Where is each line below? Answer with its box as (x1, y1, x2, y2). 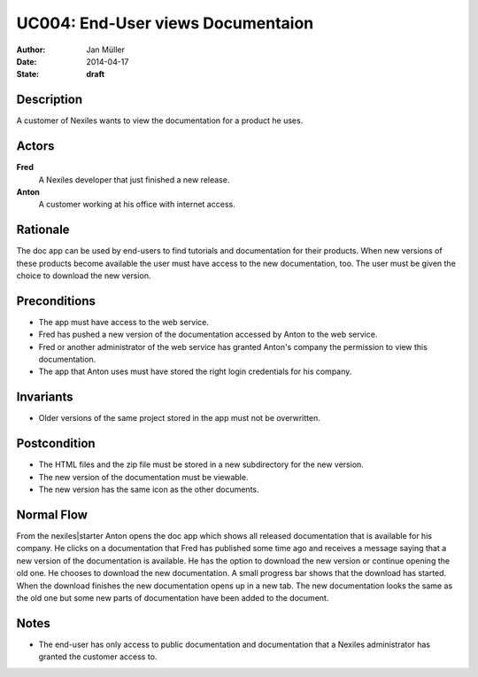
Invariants (16, 390, 74, 405)
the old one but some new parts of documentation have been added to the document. (16, 592, 329, 603)
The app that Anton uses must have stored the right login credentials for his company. (38, 366, 352, 377)
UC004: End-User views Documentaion (16, 13, 314, 33)
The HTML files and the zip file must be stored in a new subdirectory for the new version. (38, 459, 365, 470)
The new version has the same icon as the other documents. (38, 484, 260, 495)
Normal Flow (16, 507, 89, 522)
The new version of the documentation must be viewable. (38, 471, 249, 482)
